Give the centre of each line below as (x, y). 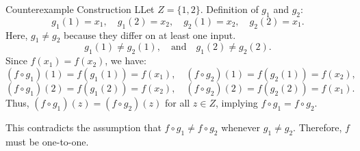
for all (177, 102)
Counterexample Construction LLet (80, 9)
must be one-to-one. (47, 141)
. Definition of (229, 9)
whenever (241, 127)
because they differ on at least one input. (150, 35)
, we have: (126, 60)
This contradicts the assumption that (83, 127)
